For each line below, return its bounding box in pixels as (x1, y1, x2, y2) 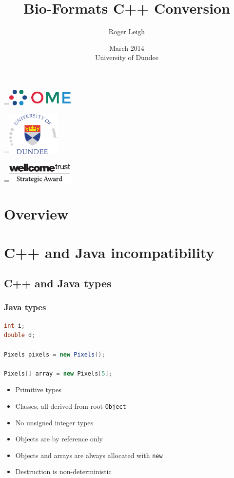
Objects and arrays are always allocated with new (15, 450, 163, 460)
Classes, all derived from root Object (15, 400, 126, 411)
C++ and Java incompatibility (4, 242, 214, 262)
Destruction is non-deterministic (15, 466, 112, 477)
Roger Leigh (108, 26, 145, 37)
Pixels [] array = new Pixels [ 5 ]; (4, 370, 113, 377)
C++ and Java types (4, 276, 112, 291)
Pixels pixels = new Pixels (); (4, 351, 105, 358)
